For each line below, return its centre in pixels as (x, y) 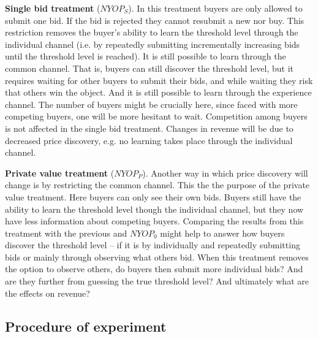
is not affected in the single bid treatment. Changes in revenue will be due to (149, 128)
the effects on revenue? (47, 293)
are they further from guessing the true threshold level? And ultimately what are (157, 281)
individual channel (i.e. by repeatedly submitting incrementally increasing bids (153, 44)
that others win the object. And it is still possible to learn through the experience (158, 92)
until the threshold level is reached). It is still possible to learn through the (146, 56)
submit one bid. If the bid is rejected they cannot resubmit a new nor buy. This (155, 20)
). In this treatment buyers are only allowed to (215, 8)
